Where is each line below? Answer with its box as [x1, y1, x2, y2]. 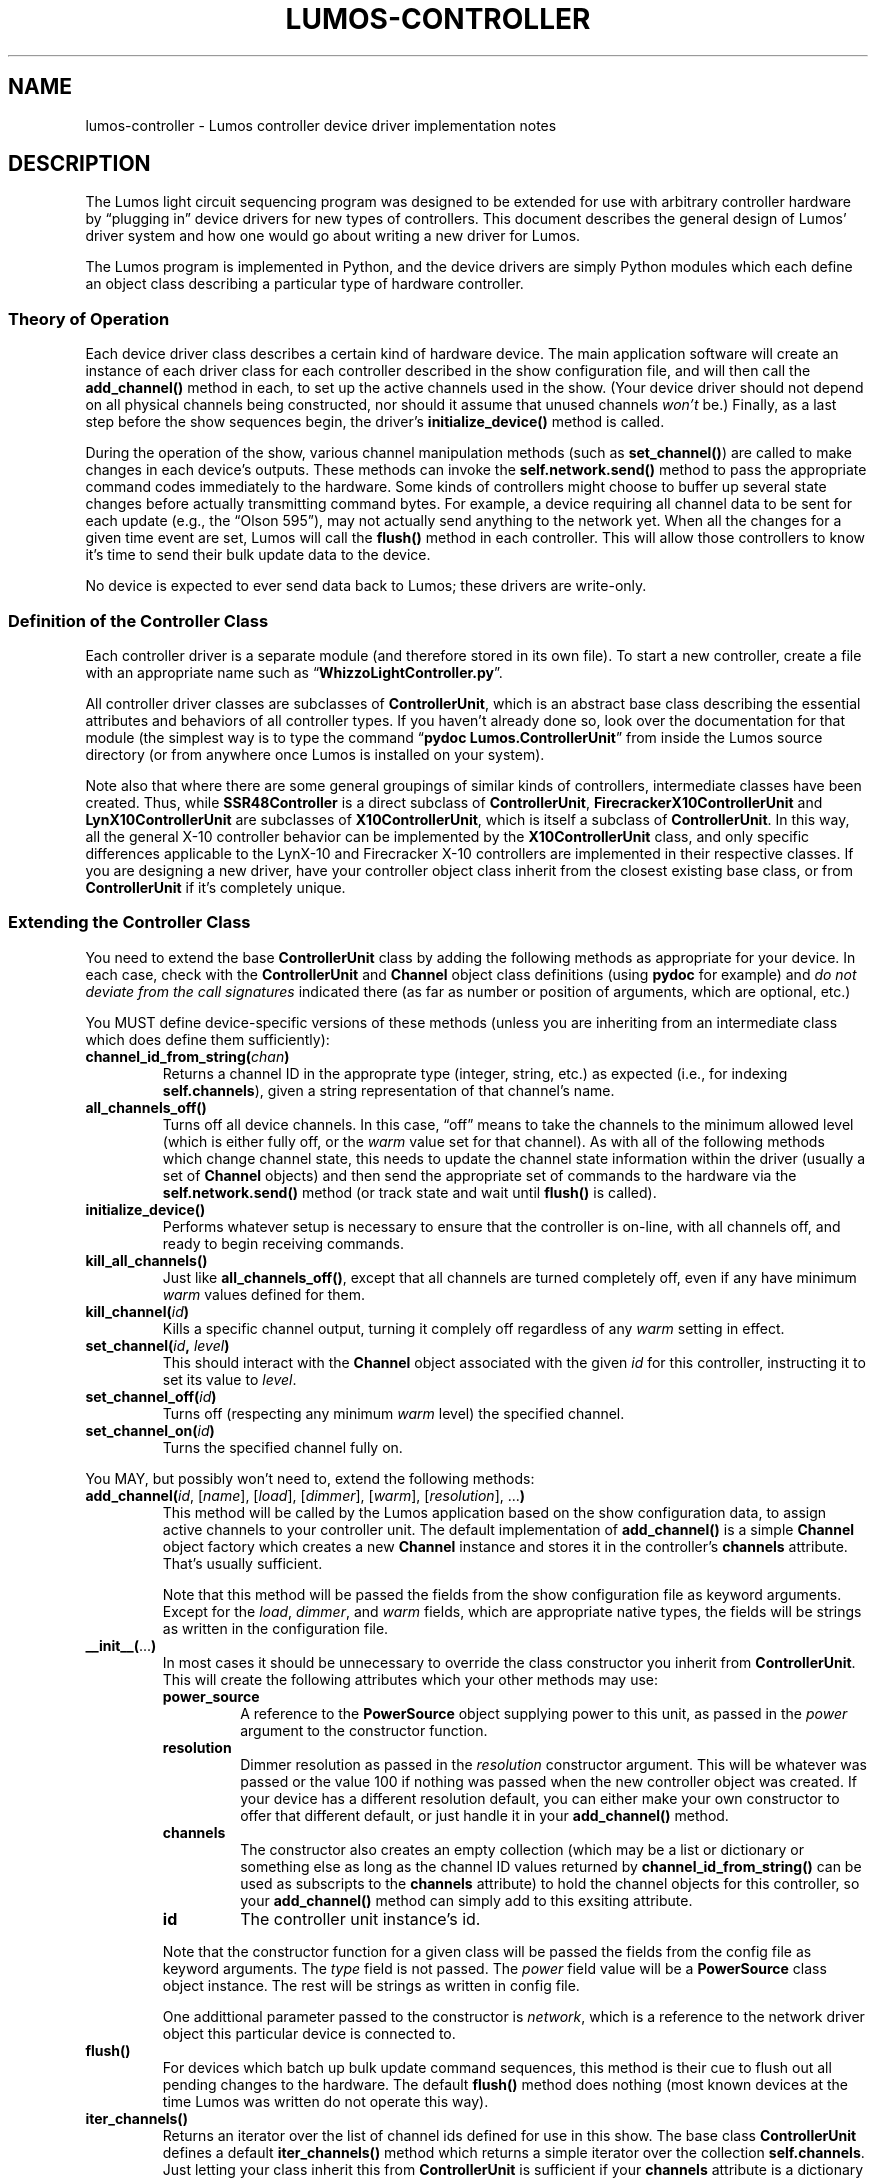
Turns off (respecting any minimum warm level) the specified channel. [162, 1404, 625, 1422]
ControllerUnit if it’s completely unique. [85, 878, 346, 896]
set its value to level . [162, 1370, 297, 1388]
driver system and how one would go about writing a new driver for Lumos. [85, 227, 581, 245]
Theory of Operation [8, 308, 170, 329]
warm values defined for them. [162, 1285, 366, 1303]
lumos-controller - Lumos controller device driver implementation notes [85, 116, 557, 134]
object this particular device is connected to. [162, 2024, 456, 2042]
